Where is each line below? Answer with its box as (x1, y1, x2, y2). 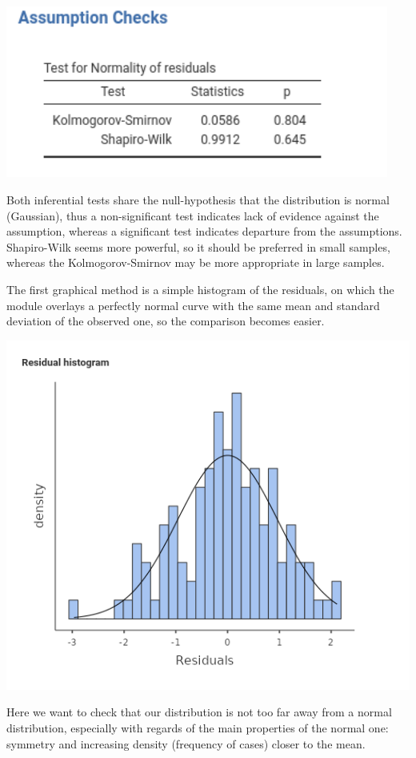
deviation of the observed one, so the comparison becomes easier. (6, 312, 325, 329)
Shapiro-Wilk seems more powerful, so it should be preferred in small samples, (6, 238, 390, 255)
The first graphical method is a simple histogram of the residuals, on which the (6, 280, 394, 297)
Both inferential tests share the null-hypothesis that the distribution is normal (6, 191, 390, 208)
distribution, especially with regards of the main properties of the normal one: (6, 720, 389, 736)
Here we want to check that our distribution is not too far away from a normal (6, 704, 392, 720)
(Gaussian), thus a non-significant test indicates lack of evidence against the (6, 207, 379, 224)
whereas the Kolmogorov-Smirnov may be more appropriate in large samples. (6, 254, 385, 271)
